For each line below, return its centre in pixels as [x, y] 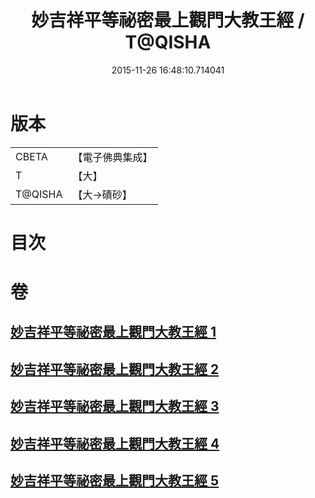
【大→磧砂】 [102, 194]
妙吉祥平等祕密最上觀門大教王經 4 [115, 443]
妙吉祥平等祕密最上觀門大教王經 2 [115, 369]
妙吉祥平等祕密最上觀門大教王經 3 [115, 406]
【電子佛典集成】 [112, 157]
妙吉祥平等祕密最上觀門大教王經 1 [113, 332]
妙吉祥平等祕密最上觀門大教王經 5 [115, 481]
